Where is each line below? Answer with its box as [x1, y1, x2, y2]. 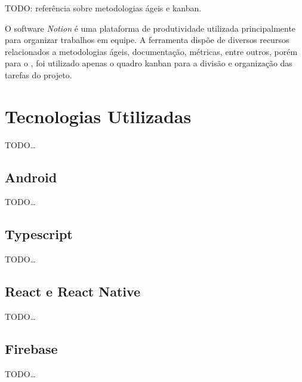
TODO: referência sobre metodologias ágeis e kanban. [5, 2, 202, 14]
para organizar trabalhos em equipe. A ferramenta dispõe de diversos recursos [5, 33, 289, 46]
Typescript [5, 225, 73, 243]
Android [5, 167, 57, 186]
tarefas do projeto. [5, 68, 72, 81]
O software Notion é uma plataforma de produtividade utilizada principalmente [5, 22, 296, 34]
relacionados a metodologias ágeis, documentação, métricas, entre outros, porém [5, 45, 298, 57]
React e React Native [5, 282, 141, 301]
